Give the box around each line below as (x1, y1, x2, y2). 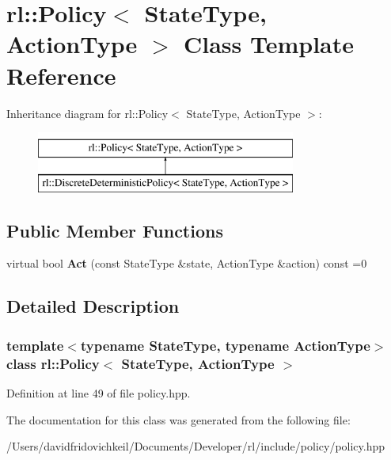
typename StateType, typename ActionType (80, 335, 370, 355)
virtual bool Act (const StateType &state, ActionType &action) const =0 (6, 255, 367, 272)
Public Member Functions (6, 218, 223, 242)
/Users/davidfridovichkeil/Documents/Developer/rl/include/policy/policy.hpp (6, 438, 385, 454)
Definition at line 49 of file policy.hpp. (6, 384, 191, 401)
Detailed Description (6, 294, 180, 318)
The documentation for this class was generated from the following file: (6, 411, 351, 428)
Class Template (184, 28, 355, 60)
